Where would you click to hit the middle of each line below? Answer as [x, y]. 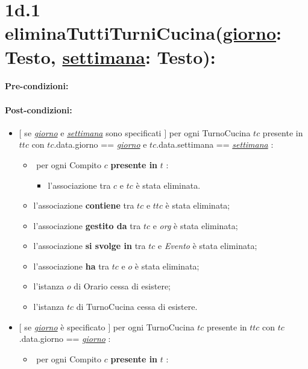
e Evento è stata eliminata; [208, 246]
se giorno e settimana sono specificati [93, 132]
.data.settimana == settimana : [215, 144]
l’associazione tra [79, 185]
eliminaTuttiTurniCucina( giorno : [143, 33]
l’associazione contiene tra [84, 205]
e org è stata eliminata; [195, 225]
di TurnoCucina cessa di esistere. [137, 307]
